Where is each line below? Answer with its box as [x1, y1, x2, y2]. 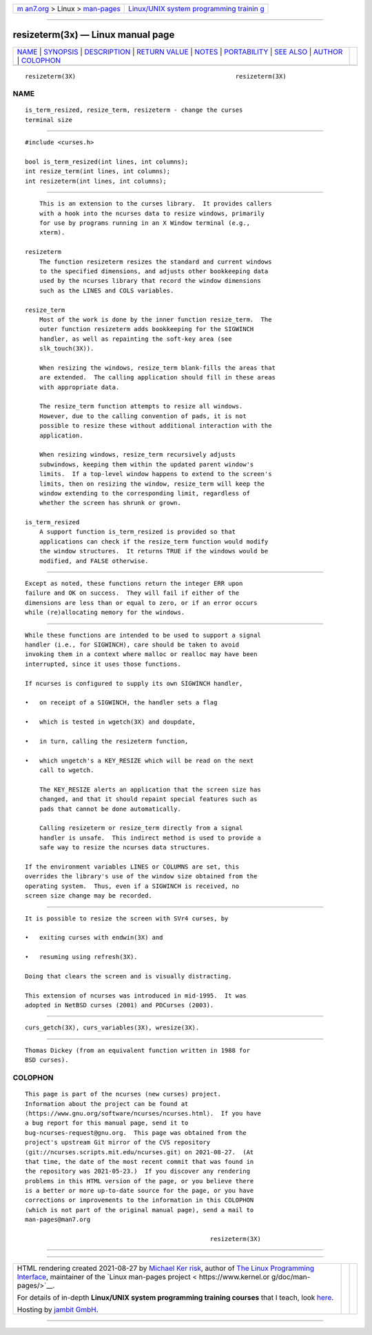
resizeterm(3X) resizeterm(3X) [25, 72, 287, 80]
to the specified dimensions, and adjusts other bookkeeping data [39, 267, 269, 275]
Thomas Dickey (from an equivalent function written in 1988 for [25, 1046, 251, 1054]
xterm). [39, 228, 65, 237]
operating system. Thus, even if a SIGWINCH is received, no [25, 882, 240, 890]
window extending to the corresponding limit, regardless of [39, 489, 251, 497]
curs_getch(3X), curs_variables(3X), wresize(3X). [25, 1024, 200, 1031]
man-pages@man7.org [25, 1216, 91, 1224]
